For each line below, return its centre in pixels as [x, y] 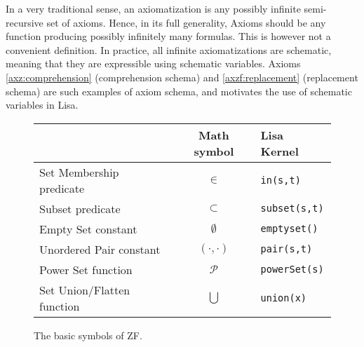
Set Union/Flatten [85, 290]
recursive [25, 22]
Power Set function [86, 269]
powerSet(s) [292, 270]
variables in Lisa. [42, 105]
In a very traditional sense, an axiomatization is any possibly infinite [153, 8]
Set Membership [79, 172]
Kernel [279, 151]
